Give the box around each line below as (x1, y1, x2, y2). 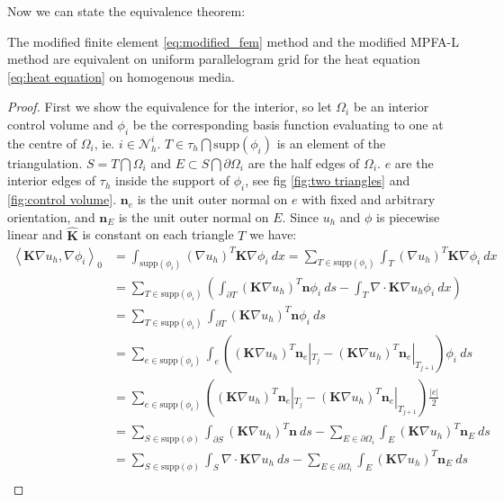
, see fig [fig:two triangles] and (245, 171, 410, 190)
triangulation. (7, 153, 83, 172)
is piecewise (376, 207, 440, 226)
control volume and (7, 114, 113, 133)
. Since (282, 207, 319, 226)
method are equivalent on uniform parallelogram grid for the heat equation (7, 49, 420, 68)
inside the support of (115, 171, 230, 190)
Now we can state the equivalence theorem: (7, 2, 246, 20)
